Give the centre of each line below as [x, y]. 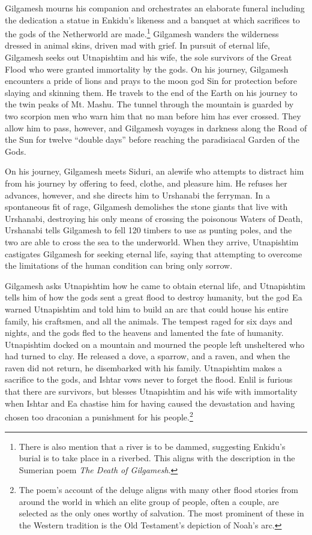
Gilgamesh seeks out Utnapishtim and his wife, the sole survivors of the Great [148, 57]
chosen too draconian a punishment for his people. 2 [99, 416]
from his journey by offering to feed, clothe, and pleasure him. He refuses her [146, 183]
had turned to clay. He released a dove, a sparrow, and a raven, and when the [148, 356]
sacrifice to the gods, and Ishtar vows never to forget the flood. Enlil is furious [149, 379]
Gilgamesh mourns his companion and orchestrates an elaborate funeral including [155, 8]
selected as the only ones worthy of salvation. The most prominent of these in [161, 513]
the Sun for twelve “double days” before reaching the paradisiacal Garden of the [152, 139]
